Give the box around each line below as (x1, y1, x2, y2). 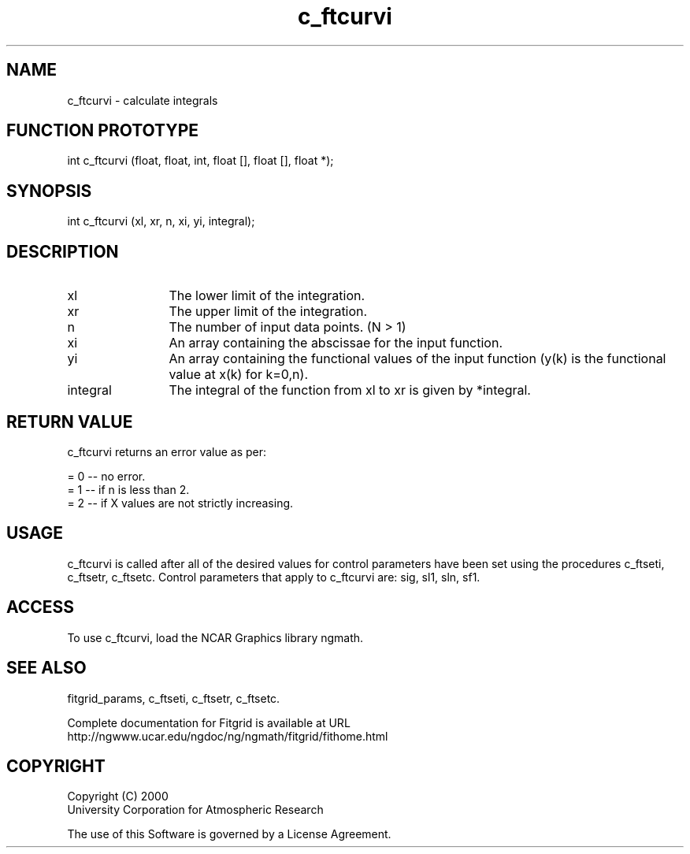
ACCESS (6, 597, 75, 618)
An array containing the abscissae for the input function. (169, 335, 503, 351)
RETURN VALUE (6, 411, 133, 432)
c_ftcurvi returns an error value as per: (67, 444, 267, 459)
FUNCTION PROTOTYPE (6, 121, 199, 141)
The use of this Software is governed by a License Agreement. (67, 827, 391, 841)
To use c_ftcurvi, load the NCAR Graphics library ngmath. (67, 630, 364, 644)
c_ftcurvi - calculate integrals (67, 93, 218, 107)
